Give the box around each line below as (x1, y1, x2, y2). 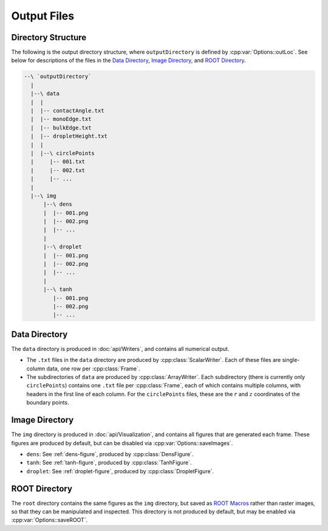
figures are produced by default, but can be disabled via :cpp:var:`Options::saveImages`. (11, 439, 233, 446)
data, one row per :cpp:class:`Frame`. (46, 365, 140, 372)
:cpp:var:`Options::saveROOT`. (11, 516, 88, 524)
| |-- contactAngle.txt (30, 107, 104, 114)
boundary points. (26, 399, 69, 406)
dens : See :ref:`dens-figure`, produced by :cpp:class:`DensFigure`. (26, 450, 194, 457)
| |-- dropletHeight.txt (30, 133, 108, 140)
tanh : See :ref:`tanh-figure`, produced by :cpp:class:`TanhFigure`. (26, 459, 192, 467)
